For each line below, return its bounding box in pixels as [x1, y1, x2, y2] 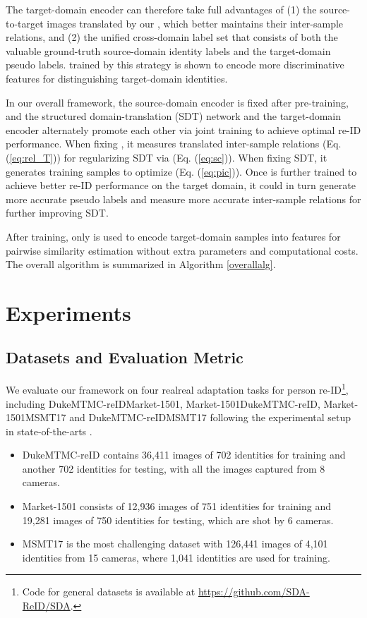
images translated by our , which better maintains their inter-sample [47, 16, 344, 30]
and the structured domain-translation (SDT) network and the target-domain [6, 109, 342, 123]
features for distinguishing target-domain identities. [6, 71, 228, 85]
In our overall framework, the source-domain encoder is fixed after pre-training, [6, 95, 349, 109]
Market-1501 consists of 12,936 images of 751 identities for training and [22, 499, 332, 514]
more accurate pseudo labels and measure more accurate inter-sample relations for [6, 191, 361, 206]
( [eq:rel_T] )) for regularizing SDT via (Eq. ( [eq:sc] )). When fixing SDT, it [6, 150, 327, 164]
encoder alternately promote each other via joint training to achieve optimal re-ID [6, 122, 361, 137]
